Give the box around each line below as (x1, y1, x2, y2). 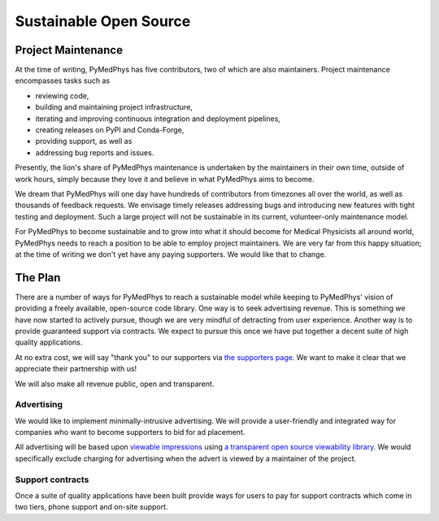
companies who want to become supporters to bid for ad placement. (15, 428, 246, 437)
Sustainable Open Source (15, 12, 191, 30)
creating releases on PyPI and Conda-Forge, (35, 125, 185, 135)
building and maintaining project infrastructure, (35, 102, 193, 112)
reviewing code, (35, 90, 89, 101)
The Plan (15, 271, 61, 284)
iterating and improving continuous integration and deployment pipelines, (35, 114, 280, 124)
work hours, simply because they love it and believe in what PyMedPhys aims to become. (15, 174, 315, 184)
